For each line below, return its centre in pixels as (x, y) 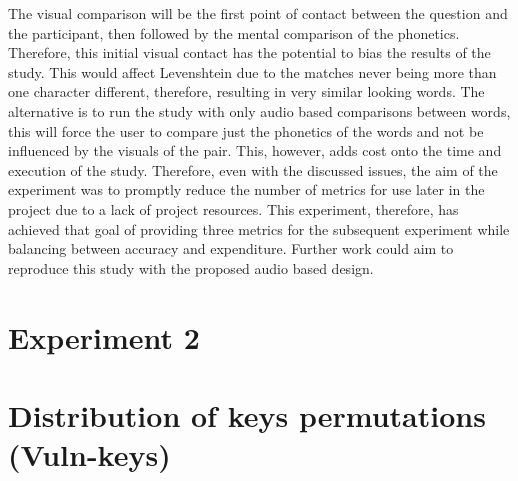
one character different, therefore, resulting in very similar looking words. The (246, 91)
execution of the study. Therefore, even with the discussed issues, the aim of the (253, 169)
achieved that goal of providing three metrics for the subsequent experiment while (259, 228)
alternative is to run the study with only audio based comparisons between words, (259, 110)
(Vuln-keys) (89, 454)
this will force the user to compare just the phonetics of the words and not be (246, 130)
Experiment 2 (104, 336)
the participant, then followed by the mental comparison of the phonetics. (234, 32)
